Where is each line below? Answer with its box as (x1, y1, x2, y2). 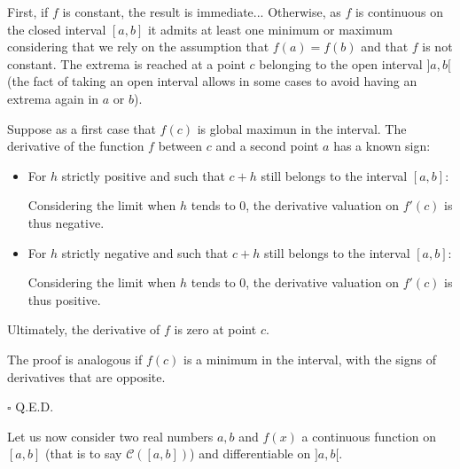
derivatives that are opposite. (7, 367, 166, 386)
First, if (7, 3, 49, 20)
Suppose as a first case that (7, 119, 156, 137)
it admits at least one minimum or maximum (147, 20, 393, 38)
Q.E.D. (15, 397, 54, 416)
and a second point (215, 137, 319, 155)
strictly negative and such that (61, 243, 229, 262)
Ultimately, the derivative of (7, 320, 160, 339)
